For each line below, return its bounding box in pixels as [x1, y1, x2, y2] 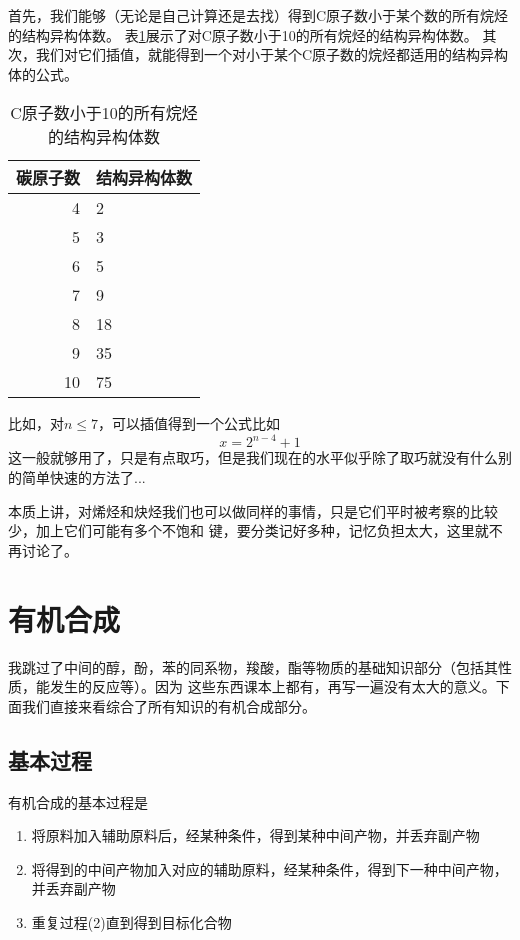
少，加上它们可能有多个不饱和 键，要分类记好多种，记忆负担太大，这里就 [8, 520, 489, 541]
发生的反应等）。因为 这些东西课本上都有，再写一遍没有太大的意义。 [49, 676, 496, 697]
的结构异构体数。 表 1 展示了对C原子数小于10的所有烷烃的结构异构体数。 [8, 24, 478, 45]
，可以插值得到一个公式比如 [98, 413, 281, 434]
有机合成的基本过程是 [8, 791, 148, 812]
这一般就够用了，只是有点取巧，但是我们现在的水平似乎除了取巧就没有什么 [8, 447, 498, 468]
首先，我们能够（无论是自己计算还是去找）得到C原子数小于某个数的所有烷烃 [8, 5, 509, 25]
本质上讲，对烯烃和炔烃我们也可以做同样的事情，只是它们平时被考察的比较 [8, 500, 498, 521]
